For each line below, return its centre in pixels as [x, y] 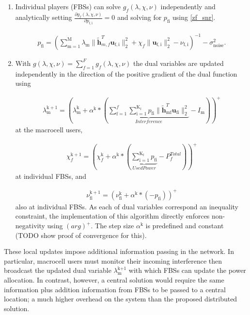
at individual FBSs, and [51, 176]
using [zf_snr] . [194, 17]
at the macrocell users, [49, 129]
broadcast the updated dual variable [58, 270]
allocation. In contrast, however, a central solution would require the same [114, 279]
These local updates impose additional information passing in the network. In [119, 251]
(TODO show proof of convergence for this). [81, 235]
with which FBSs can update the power [187, 270]
